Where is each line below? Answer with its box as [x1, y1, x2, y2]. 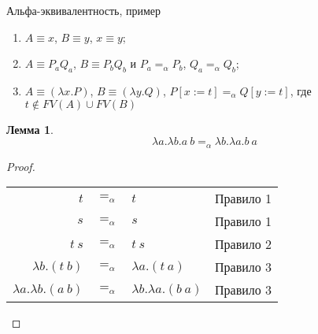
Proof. [6, 158, 35, 174]
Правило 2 [214, 235, 272, 254]
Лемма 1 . [6, 121, 54, 137]
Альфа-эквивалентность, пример [6, 2, 161, 18]
